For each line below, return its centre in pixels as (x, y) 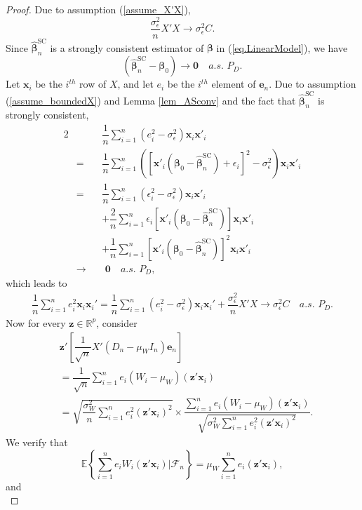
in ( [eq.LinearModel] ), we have (282, 47)
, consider (117, 322)
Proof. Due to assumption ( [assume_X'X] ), (98, 9)
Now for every (36, 322)
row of (93, 84)
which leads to (36, 283)
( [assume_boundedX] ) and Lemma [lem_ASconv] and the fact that (151, 100)
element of (234, 84)
